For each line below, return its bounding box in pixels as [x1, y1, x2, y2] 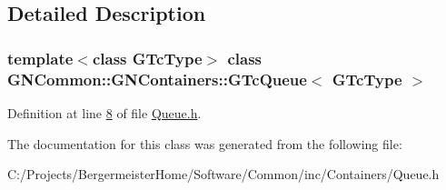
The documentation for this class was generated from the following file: [7, 134, 402, 153]
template [7, 46, 74, 69]
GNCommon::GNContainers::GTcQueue [7, 67, 307, 90]
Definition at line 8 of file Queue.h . [7, 103, 202, 122]
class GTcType [92, 46, 203, 69]
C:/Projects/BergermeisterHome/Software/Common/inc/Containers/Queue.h [7, 165, 440, 184]
